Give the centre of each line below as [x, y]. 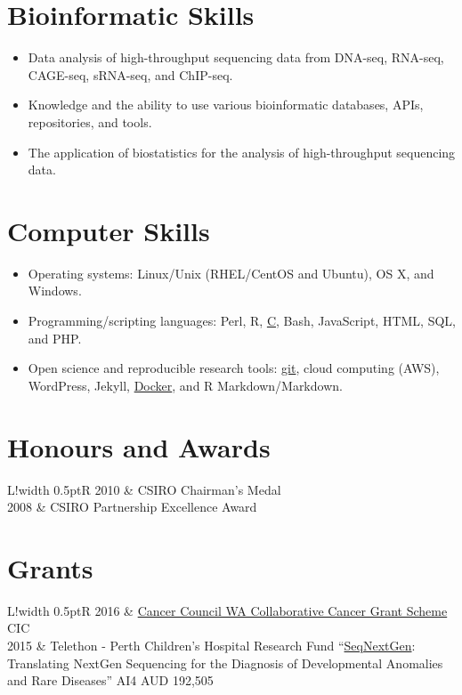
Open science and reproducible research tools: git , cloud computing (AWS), [234, 368]
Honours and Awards [139, 446]
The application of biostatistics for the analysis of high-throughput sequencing [242, 152]
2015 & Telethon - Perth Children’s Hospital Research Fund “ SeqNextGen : [211, 645]
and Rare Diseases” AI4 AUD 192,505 [110, 680]
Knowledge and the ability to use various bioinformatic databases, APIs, [226, 105]
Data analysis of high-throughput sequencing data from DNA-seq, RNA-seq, [236, 57]
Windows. [55, 291]
